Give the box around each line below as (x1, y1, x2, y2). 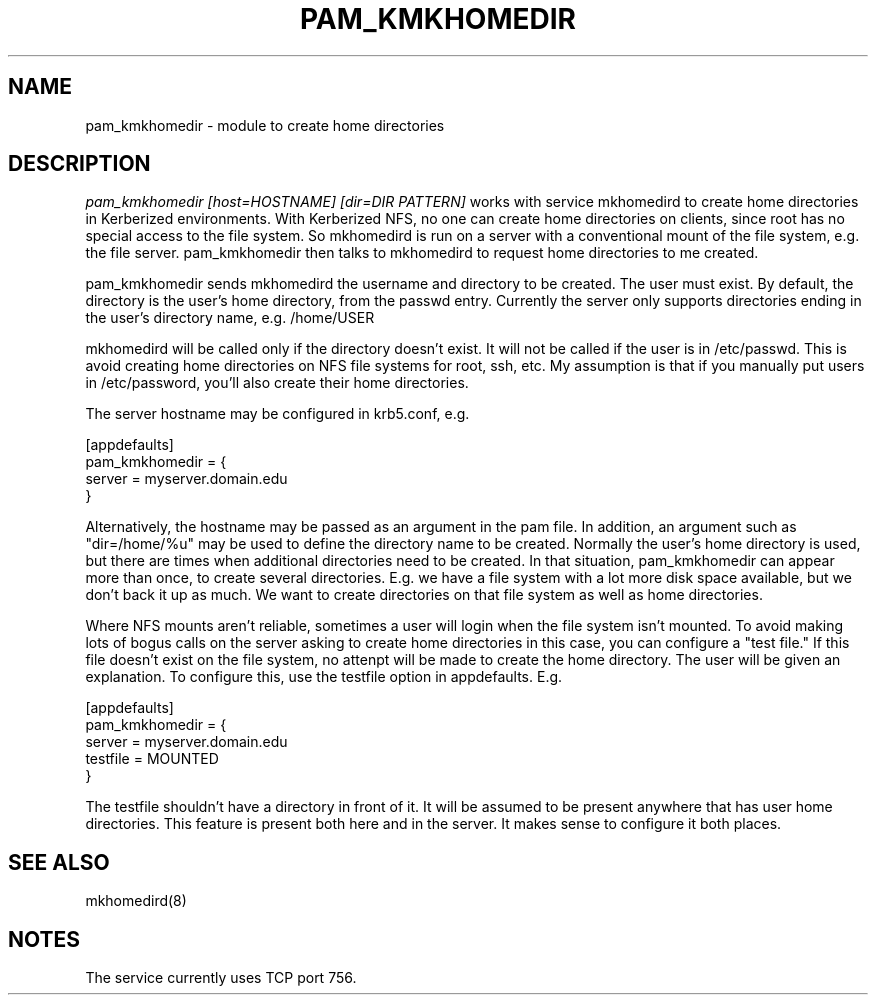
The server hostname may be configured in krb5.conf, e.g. (85, 405, 470, 423)
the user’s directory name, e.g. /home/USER (85, 309, 375, 327)
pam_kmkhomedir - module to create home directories (85, 116, 445, 134)
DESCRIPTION (8, 151, 151, 177)
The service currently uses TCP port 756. (85, 969, 357, 987)
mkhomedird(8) (85, 892, 187, 910)
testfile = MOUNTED (85, 750, 219, 768)
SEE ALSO (8, 849, 110, 875)
